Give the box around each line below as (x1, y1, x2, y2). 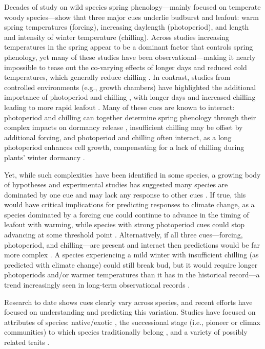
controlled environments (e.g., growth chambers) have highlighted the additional (4, 81, 256, 92)
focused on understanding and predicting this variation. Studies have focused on (4, 307, 256, 317)
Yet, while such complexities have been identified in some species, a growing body (4, 169, 261, 180)
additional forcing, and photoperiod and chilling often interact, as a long (4, 132, 232, 142)
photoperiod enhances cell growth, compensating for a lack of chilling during (4, 142, 244, 152)
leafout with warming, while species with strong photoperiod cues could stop (4, 219, 245, 230)
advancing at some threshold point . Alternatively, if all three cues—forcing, (4, 229, 243, 240)
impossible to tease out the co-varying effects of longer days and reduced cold (4, 61, 247, 72)
